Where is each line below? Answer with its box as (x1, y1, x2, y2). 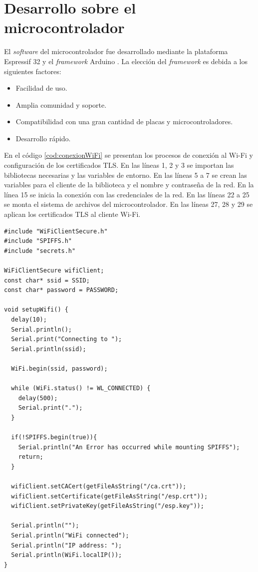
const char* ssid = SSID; (4, 276, 90, 284)
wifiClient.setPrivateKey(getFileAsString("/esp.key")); (11, 502, 204, 510)
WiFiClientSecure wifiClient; (4, 267, 104, 274)
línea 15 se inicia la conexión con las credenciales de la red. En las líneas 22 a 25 (4, 189, 250, 199)
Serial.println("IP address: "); (11, 541, 122, 549)
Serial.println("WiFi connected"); (11, 532, 129, 539)
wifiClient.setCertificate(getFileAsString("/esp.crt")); (11, 492, 208, 500)
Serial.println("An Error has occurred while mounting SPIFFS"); (18, 443, 240, 451)
